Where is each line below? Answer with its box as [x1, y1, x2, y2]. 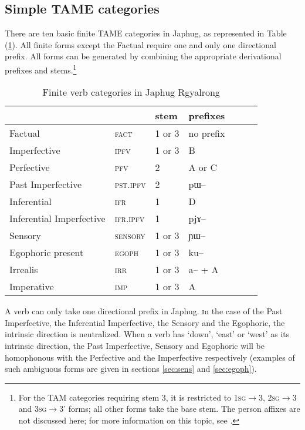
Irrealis [9, 263, 38, 277]
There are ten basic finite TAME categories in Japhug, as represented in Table [5, 27, 287, 39]
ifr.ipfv [114, 211, 145, 226]
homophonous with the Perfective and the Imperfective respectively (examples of [5, 351, 295, 363]
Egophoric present [9, 246, 84, 260]
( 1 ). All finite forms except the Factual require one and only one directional [5, 38, 276, 51]
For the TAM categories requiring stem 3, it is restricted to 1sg [18, 391, 246, 403]
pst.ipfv [114, 177, 146, 192]
